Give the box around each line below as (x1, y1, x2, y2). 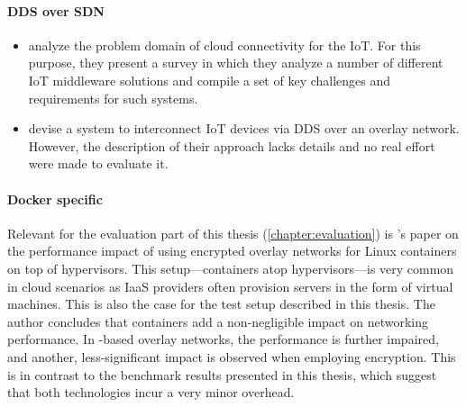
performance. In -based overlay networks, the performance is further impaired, (7, 330, 439, 348)
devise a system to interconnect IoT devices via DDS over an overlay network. (28, 119, 460, 138)
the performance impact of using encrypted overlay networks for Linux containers (7, 241, 457, 260)
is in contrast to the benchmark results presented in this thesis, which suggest (7, 365, 437, 384)
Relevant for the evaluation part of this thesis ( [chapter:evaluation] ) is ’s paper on (7, 223, 459, 242)
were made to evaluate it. (28, 154, 169, 173)
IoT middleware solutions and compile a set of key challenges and (28, 70, 391, 89)
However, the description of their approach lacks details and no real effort (28, 136, 435, 155)
